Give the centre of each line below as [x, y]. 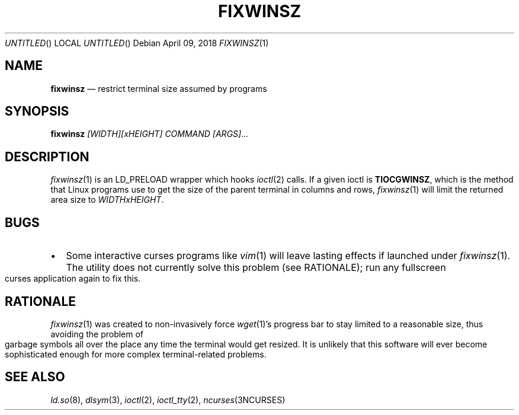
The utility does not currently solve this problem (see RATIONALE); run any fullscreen [256, 268]
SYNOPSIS [37, 111]
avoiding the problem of [97, 334]
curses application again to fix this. [73, 279]
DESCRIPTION [47, 157]
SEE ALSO [35, 377]
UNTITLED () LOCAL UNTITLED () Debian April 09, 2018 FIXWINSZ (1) [137, 43]
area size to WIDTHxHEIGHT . [107, 200]
